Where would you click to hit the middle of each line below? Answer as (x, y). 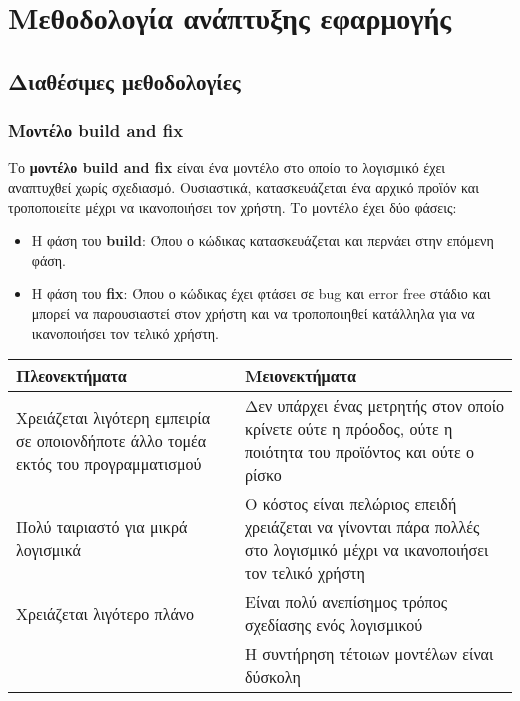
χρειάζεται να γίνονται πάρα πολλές (362, 527)
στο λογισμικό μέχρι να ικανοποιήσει (367, 550)
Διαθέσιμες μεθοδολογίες (124, 80)
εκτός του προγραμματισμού (109, 463)
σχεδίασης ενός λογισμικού (334, 625)
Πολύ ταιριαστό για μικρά (102, 527)
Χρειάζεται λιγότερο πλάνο (105, 613)
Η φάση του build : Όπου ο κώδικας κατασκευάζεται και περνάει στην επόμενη (262, 240)
